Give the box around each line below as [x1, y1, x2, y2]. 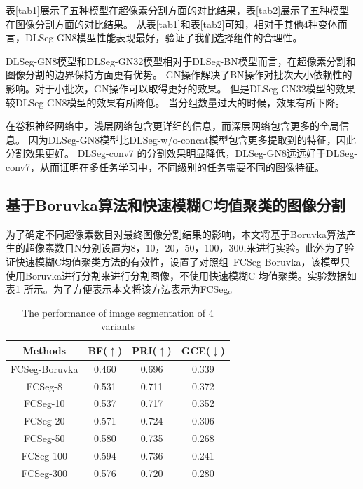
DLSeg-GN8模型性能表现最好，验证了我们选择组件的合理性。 [25, 30, 303, 45]
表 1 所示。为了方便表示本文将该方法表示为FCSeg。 [6, 282, 238, 296]
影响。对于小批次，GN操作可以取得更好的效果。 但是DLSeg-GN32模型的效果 [6, 81, 355, 95]
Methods [22, 343, 67, 357]
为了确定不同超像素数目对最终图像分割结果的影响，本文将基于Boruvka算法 [6, 226, 346, 241]
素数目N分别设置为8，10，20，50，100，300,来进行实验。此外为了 [44, 240, 345, 255]
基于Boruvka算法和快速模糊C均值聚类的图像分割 [6, 193, 346, 215]
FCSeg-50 [23, 431, 65, 446]
